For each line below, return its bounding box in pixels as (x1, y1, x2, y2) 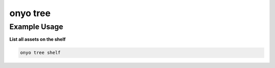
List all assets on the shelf (9, 36, 66, 42)
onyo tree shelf (20, 50, 61, 55)
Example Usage (9, 22, 64, 31)
